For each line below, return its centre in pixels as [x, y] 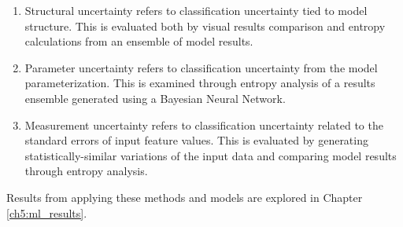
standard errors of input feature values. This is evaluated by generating [196, 140]
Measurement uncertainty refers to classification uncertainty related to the [204, 124]
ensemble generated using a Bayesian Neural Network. [155, 98]
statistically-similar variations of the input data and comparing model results [211, 155]
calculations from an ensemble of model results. [139, 41]
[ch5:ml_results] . [47, 212]
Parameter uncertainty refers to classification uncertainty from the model [201, 67]
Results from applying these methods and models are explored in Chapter [185, 197]
